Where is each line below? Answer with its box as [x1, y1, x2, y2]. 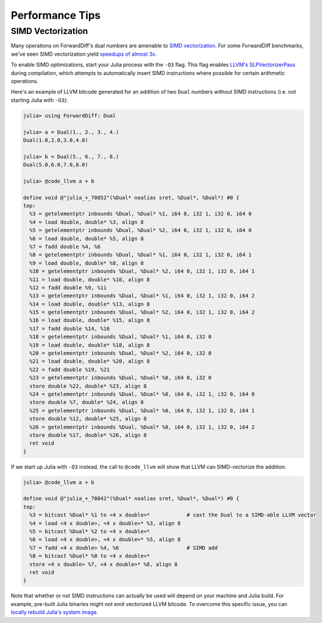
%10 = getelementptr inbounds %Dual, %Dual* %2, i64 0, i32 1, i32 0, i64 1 [29, 268, 255, 275]
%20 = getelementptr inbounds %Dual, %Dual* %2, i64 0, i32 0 [29, 350, 212, 357]
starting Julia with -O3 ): [11, 97, 68, 104]
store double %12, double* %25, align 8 [29, 416, 147, 422]
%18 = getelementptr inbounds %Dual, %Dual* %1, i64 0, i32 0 [29, 334, 212, 340]
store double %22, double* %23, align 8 [29, 382, 147, 389]
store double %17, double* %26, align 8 [29, 432, 147, 439]
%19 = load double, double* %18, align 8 [29, 341, 150, 348]
